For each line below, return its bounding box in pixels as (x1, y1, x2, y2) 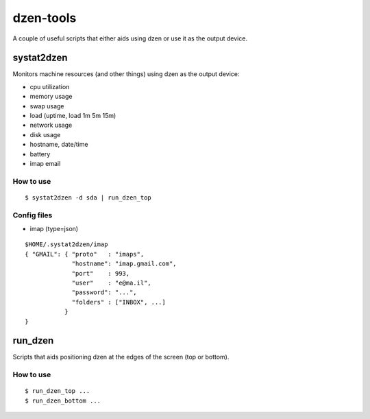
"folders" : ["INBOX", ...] (71, 298, 166, 306)
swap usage (29, 101, 64, 110)
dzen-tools (12, 10, 77, 25)
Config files (12, 210, 53, 219)
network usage (29, 121, 73, 130)
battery (29, 149, 51, 158)
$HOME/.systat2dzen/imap (25, 241, 108, 248)
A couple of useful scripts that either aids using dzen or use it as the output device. (12, 34, 248, 43)
